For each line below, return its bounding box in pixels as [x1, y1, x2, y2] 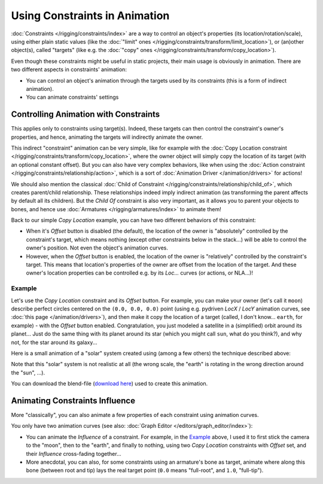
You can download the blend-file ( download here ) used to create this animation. [11, 380, 208, 387]
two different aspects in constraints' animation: [11, 66, 127, 73]
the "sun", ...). [11, 369, 45, 376]
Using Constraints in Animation [11, 9, 170, 22]
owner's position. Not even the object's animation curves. [26, 244, 169, 251]
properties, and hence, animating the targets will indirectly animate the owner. [11, 133, 203, 141]
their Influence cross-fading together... [26, 450, 122, 457]
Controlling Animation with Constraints [11, 109, 160, 120]
